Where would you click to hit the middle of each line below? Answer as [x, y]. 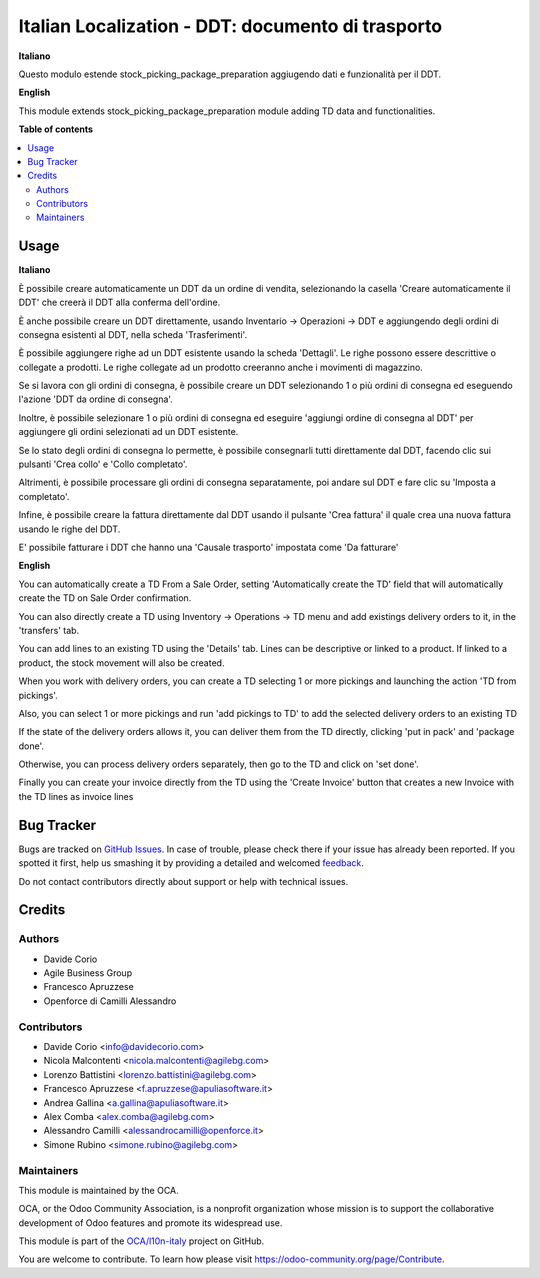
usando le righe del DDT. [69, 529]
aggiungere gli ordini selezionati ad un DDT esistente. [128, 432]
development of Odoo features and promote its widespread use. [150, 1222]
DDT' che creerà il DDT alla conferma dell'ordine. [119, 302]
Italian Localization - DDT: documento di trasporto [230, 26]
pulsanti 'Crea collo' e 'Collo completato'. [103, 464]
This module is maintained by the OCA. [98, 1190]
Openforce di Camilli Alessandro [110, 1001]
